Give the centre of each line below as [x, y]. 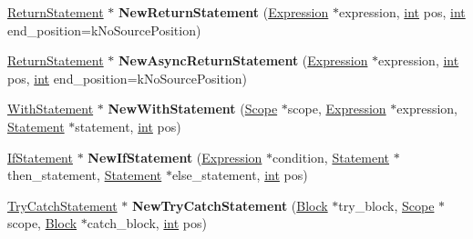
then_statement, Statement [85, 175]
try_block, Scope [386, 205]
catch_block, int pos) [147, 223]
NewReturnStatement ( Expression [223, 12]
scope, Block [42, 223]
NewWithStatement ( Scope [193, 109]
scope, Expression [337, 109]
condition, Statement [331, 157]
